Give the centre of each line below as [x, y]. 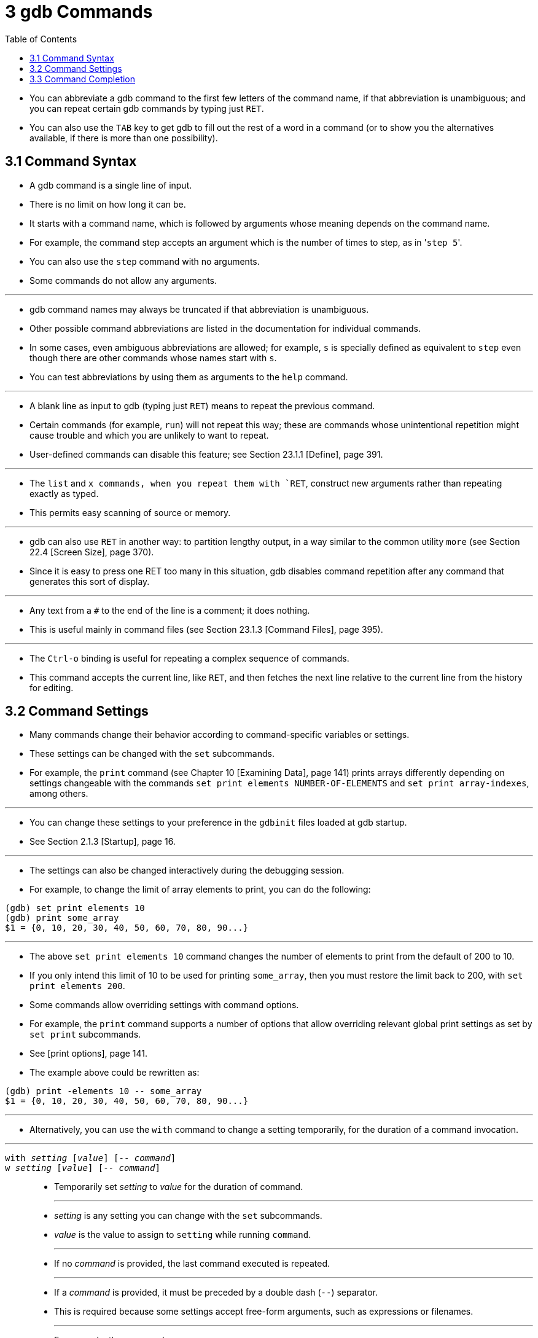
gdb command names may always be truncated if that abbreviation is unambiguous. [199, 309]
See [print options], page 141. [89, 1054]
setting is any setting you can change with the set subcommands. [188, 1216]
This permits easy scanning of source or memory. [130, 512]
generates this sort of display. [90, 581]
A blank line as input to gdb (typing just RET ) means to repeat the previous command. [202, 405]
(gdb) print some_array [62, 918]
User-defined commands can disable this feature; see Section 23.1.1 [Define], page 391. [206, 454]
